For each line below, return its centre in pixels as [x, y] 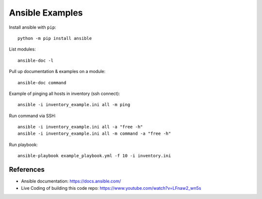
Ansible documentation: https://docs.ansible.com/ [71, 181]
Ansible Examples [46, 13]
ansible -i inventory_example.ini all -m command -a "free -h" [94, 134]
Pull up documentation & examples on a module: [57, 72]
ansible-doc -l [36, 60]
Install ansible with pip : [33, 27]
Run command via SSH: [33, 116]
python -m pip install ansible [55, 38]
